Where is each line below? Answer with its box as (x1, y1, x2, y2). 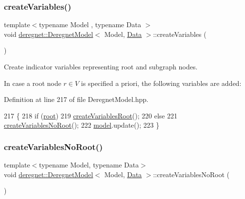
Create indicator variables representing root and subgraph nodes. (4, 62, 198, 71)
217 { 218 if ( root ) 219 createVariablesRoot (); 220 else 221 (4, 110, 177, 120)
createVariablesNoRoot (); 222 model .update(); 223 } (4, 120, 159, 130)
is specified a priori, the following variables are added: (81, 78, 242, 88)
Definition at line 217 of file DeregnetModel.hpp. (4, 94, 149, 104)
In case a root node (4, 78, 61, 88)
